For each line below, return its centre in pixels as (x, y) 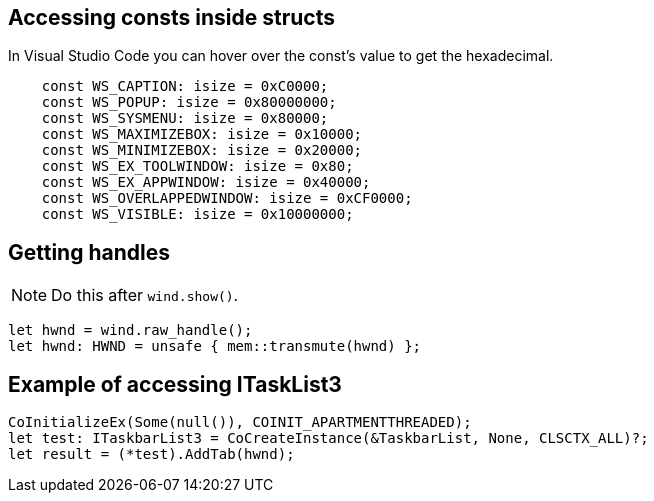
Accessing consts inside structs (171, 17)
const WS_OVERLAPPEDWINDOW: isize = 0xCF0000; (227, 198)
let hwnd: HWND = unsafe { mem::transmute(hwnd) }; (215, 346)
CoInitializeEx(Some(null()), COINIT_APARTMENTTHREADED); (240, 422)
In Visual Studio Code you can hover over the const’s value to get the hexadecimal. (281, 56)
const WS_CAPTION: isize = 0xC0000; (185, 86)
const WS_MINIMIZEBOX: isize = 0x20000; (202, 150)
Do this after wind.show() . (145, 295)
